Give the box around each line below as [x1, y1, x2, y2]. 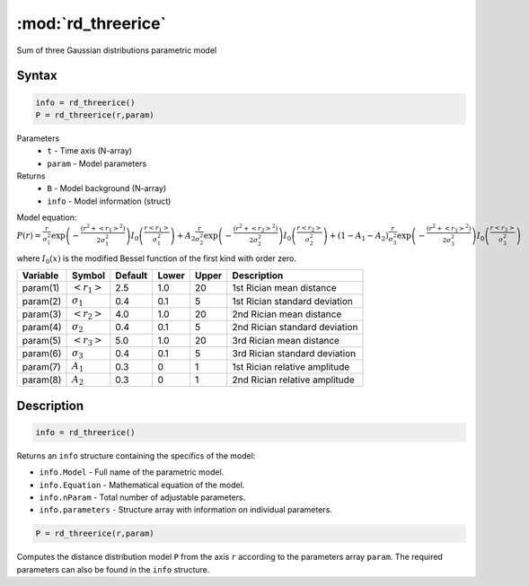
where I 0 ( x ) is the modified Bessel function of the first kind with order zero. [16, 252, 296, 266]
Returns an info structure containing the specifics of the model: [16, 450, 256, 461]
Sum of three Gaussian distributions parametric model [16, 45, 217, 56]
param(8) [22, 373, 62, 386]
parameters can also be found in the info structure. [16, 564, 210, 574]
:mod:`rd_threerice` [16, 13, 166, 33]
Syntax [16, 68, 57, 83]
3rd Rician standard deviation [232, 347, 357, 360]
